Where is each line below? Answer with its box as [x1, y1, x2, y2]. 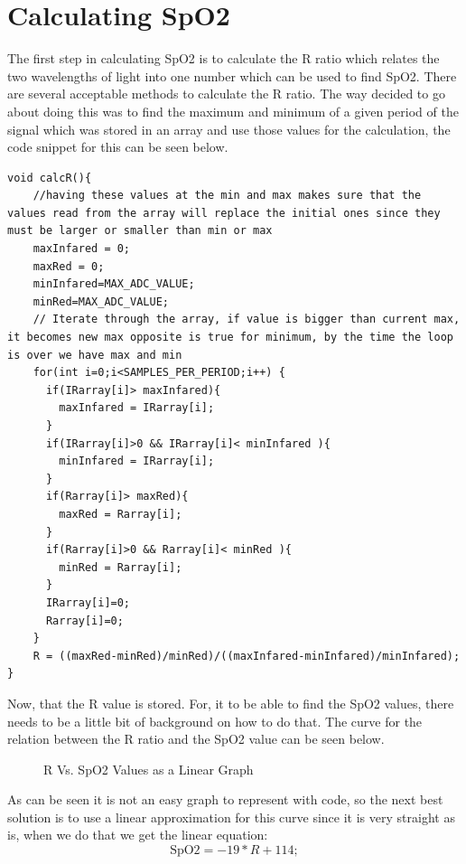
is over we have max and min [7, 348, 182, 362]
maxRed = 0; [33, 259, 105, 273]
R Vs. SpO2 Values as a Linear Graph [43, 759, 254, 778]
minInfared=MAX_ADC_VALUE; [33, 277, 195, 291]
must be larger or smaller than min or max [7, 224, 273, 238]
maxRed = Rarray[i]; [59, 507, 182, 521]
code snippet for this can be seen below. [7, 137, 228, 156]
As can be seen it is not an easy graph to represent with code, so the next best [7, 790, 443, 809]
